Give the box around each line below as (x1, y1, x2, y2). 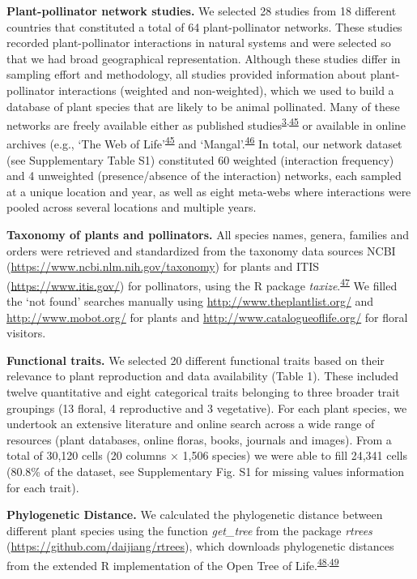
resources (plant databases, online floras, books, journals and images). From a (6, 431, 392, 448)
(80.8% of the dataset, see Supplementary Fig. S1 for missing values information (6, 463, 405, 479)
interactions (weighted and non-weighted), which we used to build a (58, 81, 394, 98)
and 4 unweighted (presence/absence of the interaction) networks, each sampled (6, 167, 402, 184)
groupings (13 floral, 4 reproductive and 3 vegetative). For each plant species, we (6, 399, 407, 416)
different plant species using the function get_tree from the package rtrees (6, 521, 372, 538)
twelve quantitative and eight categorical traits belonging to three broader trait (6, 384, 400, 401)
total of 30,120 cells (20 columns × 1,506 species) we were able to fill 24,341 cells (6, 447, 407, 464)
